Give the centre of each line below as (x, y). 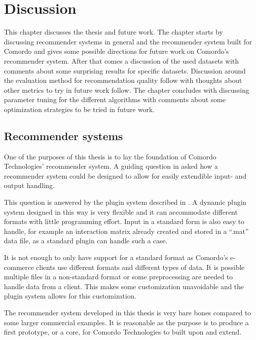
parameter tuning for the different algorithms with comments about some (115, 99)
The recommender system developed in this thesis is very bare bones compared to (128, 312)
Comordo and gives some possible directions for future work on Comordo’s (117, 51)
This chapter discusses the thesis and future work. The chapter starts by (113, 32)
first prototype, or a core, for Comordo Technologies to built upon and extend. (123, 332)
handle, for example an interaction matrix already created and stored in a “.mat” (126, 231)
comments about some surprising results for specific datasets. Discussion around (125, 70)
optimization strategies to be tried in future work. (79, 109)
